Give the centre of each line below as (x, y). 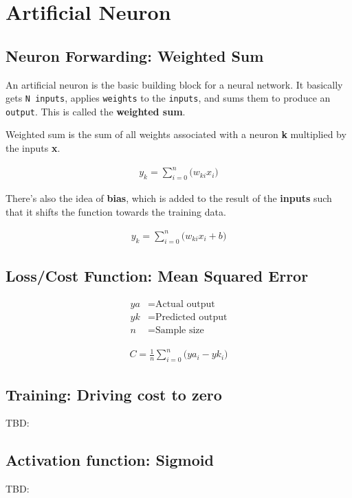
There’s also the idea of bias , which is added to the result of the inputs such (169, 198)
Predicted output (191, 317)
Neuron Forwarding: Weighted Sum (135, 55)
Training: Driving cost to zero (114, 394)
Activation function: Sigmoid (110, 460)
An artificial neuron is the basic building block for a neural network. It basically (174, 84)
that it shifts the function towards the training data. (116, 211)
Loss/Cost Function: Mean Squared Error (157, 275)
